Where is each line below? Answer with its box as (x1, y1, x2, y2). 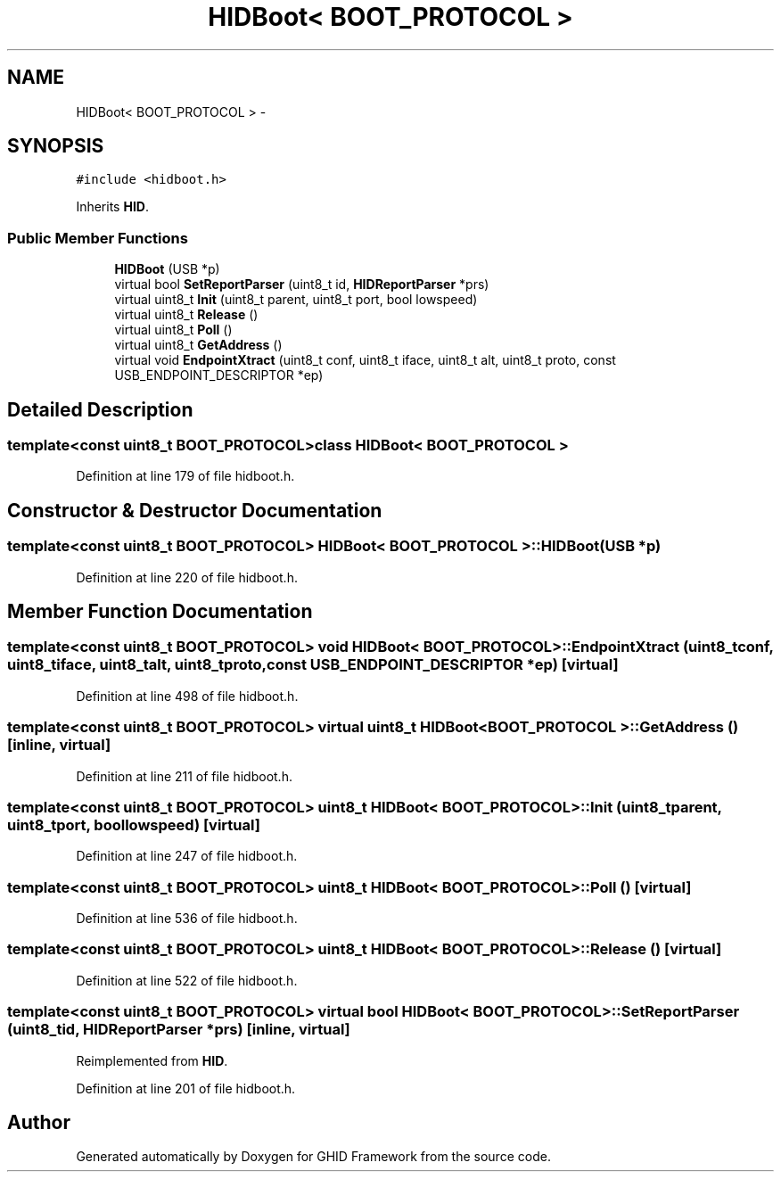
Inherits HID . (76, 199, 149, 215)
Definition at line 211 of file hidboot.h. (76, 768, 292, 784)
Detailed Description (7, 398, 193, 421)
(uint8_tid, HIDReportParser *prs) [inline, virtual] (7, 1020, 350, 1039)
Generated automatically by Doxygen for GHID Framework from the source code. (76, 1149, 551, 1165)
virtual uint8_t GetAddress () (114, 337, 283, 353)
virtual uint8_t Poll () (114, 322, 233, 338)
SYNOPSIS (7, 135, 104, 158)
